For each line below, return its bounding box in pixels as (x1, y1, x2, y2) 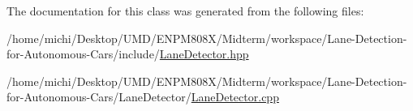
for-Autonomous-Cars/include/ (6, 45, 160, 62)
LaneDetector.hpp (159, 45, 249, 62)
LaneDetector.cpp (191, 88, 279, 105)
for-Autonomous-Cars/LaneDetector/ (6, 88, 191, 105)
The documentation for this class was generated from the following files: (6, 2, 364, 19)
